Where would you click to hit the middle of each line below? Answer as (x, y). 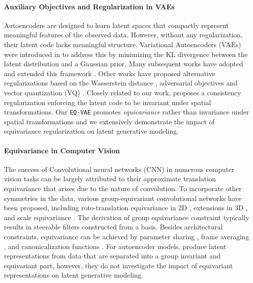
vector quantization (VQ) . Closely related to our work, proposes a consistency (123, 92)
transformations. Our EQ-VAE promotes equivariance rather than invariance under (126, 112)
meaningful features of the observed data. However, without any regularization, (123, 35)
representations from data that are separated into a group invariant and (112, 256)
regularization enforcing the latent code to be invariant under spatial (108, 102)
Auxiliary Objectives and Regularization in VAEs (89, 6)
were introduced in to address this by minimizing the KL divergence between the (126, 54)
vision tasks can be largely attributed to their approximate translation (110, 179)
